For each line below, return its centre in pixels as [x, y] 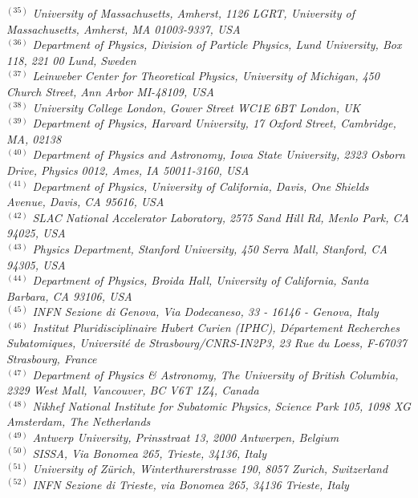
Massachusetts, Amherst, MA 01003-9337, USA [124, 28]
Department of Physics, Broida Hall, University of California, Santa [201, 280]
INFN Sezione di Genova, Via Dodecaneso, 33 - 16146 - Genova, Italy [205, 312]
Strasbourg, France [52, 359]
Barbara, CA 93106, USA [69, 296]
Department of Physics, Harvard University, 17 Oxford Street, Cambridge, [214, 123]
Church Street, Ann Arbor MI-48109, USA [110, 91]
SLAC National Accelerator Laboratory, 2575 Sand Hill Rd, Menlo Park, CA [221, 217]
